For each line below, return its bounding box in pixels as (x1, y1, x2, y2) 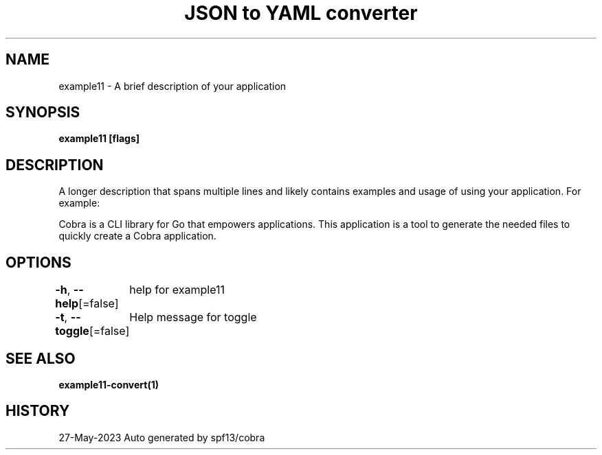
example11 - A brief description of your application (58, 80, 287, 92)
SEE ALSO (5, 349, 76, 367)
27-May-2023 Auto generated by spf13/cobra (58, 431, 265, 443)
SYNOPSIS (5, 104, 80, 121)
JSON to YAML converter (184, 1, 418, 25)
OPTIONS (5, 253, 71, 271)
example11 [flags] (58, 132, 140, 145)
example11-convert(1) (58, 378, 159, 390)
